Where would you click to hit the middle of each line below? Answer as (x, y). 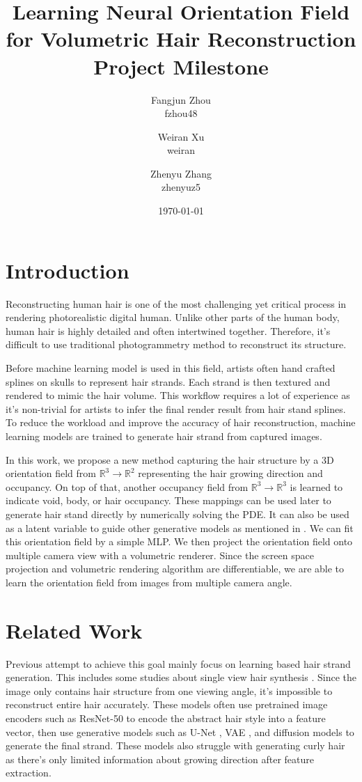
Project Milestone (181, 66)
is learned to (316, 486)
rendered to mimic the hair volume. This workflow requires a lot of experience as (178, 395)
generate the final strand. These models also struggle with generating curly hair (175, 745)
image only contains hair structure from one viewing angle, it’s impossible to (169, 690)
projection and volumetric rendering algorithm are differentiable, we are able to (175, 569)
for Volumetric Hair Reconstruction (181, 39)
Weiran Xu (181, 136)
